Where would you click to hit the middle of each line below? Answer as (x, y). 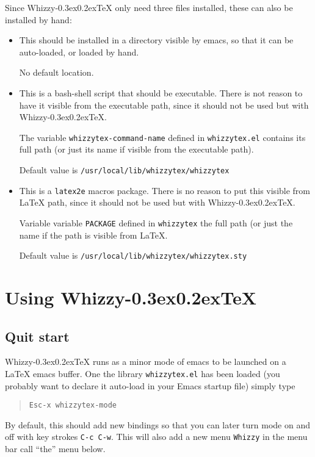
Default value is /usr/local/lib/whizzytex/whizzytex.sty (133, 255)
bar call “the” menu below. (55, 449)
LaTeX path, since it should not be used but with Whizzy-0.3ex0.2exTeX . (157, 202)
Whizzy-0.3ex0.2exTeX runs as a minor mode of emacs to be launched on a (146, 362)
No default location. (56, 72)
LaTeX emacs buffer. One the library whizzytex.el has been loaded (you (143, 373)
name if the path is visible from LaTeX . (93, 235)
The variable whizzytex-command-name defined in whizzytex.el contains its (162, 137)
